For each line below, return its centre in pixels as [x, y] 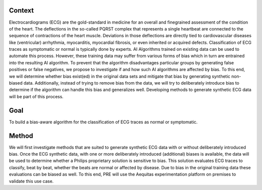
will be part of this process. [36, 96]
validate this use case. [31, 181]
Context [21, 10]
